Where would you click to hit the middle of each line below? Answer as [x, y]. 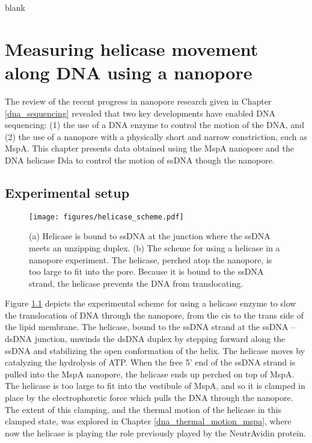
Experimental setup [67, 192]
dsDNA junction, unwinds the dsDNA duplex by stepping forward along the [145, 339]
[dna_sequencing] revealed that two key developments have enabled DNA [140, 113]
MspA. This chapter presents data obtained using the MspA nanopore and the [149, 148]
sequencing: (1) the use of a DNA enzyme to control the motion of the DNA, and [154, 125]
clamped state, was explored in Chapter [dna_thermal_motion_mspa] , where [148, 421]
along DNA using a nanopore [129, 72]
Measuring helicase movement [132, 48]
